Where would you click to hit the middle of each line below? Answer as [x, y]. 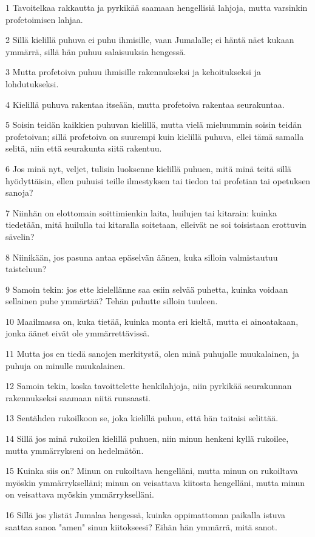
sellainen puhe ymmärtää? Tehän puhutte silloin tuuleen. [112, 301]
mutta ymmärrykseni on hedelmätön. [75, 450]
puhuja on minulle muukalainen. [66, 365]
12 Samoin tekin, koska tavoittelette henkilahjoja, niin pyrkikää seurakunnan [149, 386]
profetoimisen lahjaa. [44, 19]
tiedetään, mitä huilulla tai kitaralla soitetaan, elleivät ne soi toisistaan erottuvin [156, 225]
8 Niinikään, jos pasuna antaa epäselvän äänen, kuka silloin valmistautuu [142, 257]
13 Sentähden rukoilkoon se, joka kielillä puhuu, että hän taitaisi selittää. [142, 418]
